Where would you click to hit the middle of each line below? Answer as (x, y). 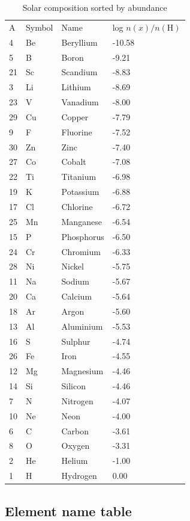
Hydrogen (79, 476)
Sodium (75, 281)
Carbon (75, 430)
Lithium (76, 87)
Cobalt (74, 162)
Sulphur (76, 341)
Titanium (79, 177)
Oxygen (76, 445)
